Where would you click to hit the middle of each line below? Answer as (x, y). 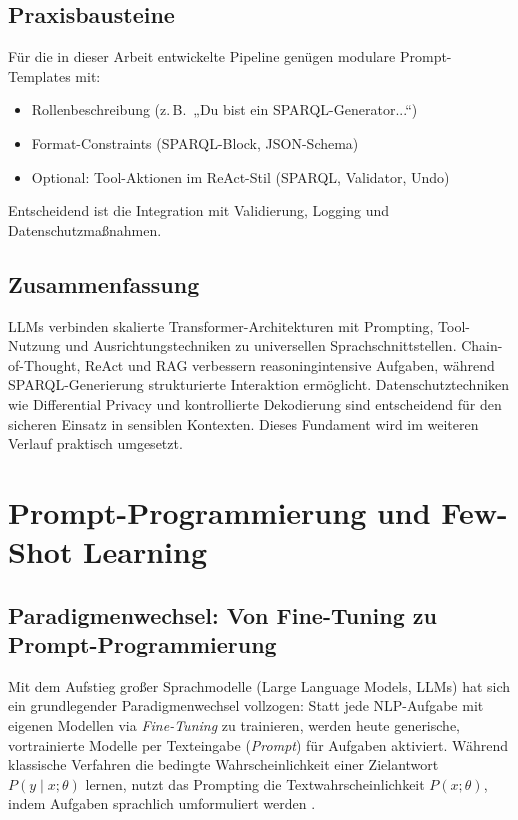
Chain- (482, 345)
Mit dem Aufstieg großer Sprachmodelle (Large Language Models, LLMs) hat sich (259, 685)
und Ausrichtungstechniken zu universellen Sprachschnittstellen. (261, 345)
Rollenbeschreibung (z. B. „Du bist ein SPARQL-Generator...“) (224, 109)
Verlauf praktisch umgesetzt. (95, 443)
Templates (39, 75)
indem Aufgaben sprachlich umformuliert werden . (162, 803)
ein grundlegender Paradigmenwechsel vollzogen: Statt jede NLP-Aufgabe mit (246, 705)
